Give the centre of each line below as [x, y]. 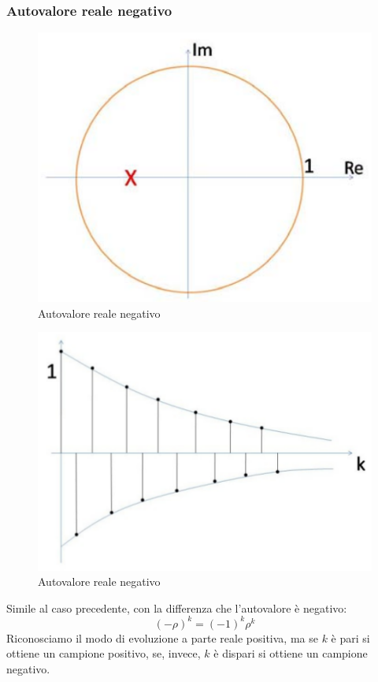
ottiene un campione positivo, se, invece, [104, 653]
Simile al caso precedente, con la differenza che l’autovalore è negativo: [177, 607]
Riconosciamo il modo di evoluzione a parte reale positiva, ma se [162, 637]
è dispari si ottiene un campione [291, 653]
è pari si [350, 637]
